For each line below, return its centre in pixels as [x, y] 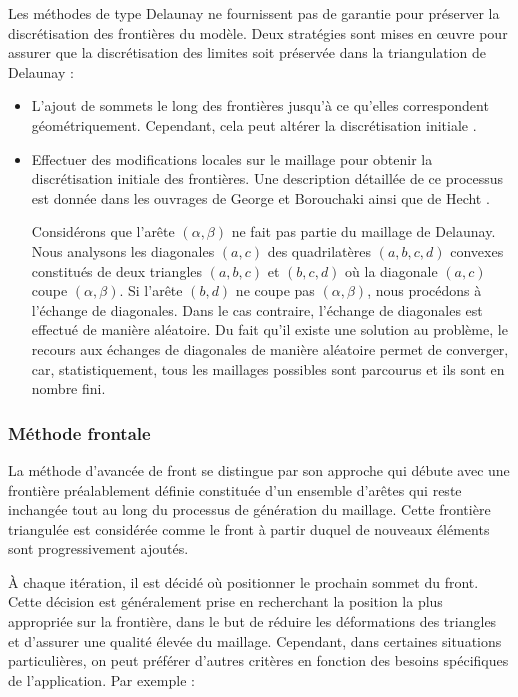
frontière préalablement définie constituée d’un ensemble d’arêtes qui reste [235, 489]
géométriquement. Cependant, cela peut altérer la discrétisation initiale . [254, 124]
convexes [477, 250]
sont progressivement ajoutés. [98, 548]
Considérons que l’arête [103, 231]
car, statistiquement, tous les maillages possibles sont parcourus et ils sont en [268, 368]
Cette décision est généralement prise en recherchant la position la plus [225, 601]
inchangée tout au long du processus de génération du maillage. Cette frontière [249, 509]
